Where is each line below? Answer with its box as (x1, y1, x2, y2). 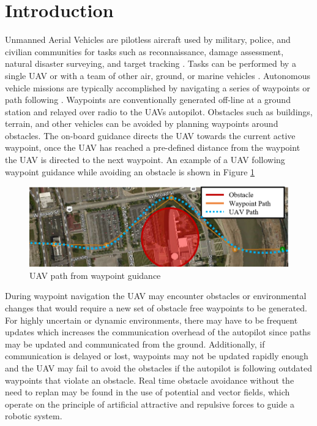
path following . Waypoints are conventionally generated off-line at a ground (5, 93, 291, 106)
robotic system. (5, 409, 62, 422)
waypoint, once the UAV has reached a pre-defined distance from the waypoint (5, 141, 300, 154)
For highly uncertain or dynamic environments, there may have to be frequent (5, 313, 298, 326)
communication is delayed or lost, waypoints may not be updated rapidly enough (5, 349, 308, 362)
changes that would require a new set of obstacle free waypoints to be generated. (5, 302, 307, 314)
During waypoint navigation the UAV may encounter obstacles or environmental (5, 289, 307, 302)
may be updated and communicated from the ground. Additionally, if (5, 337, 265, 350)
